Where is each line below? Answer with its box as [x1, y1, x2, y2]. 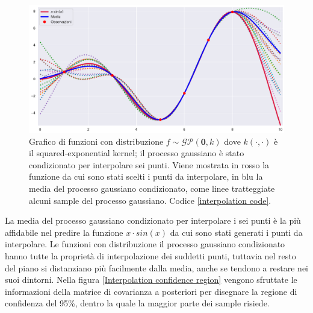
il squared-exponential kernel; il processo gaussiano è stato [29, 147, 244, 159]
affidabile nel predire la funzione [5, 226, 123, 238]
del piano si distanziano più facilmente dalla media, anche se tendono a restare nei [5, 261, 308, 274]
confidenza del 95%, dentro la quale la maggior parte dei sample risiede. [5, 297, 270, 309]
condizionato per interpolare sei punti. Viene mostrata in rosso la [29, 158, 270, 171]
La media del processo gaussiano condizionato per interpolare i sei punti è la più [5, 214, 301, 227]
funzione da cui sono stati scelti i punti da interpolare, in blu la [29, 170, 263, 183]
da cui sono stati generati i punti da [170, 226, 303, 238]
